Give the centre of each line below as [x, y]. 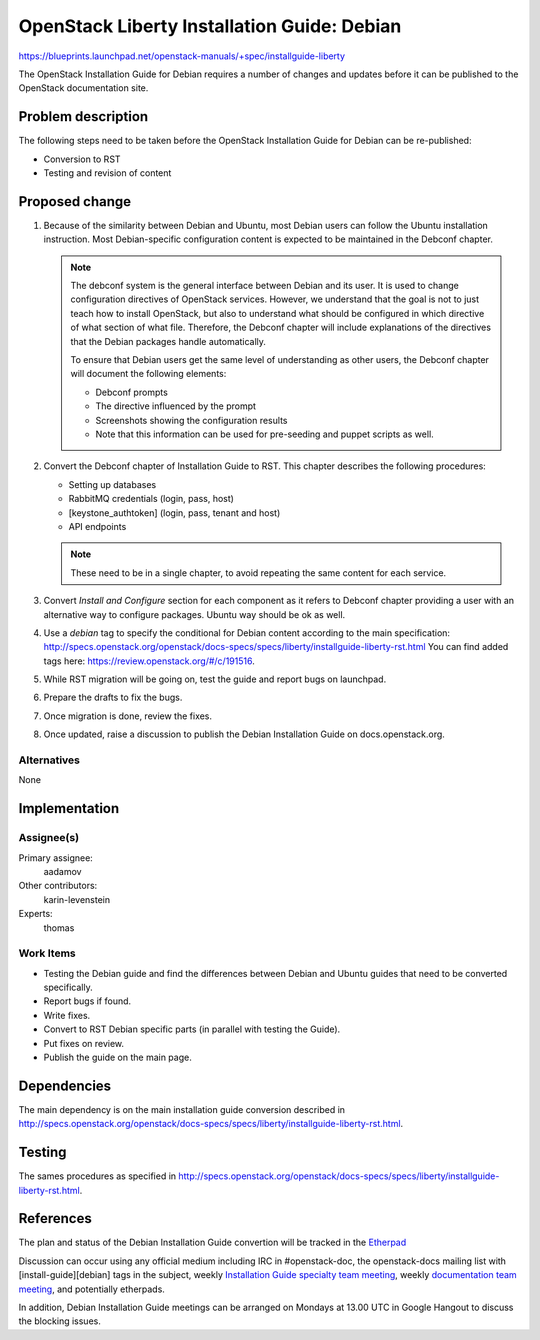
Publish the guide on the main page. [117, 1057]
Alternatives [49, 760]
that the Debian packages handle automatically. [168, 341]
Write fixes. [67, 1015]
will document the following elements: [148, 374]
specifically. [68, 987]
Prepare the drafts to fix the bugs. [113, 697]
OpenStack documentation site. [83, 88]
